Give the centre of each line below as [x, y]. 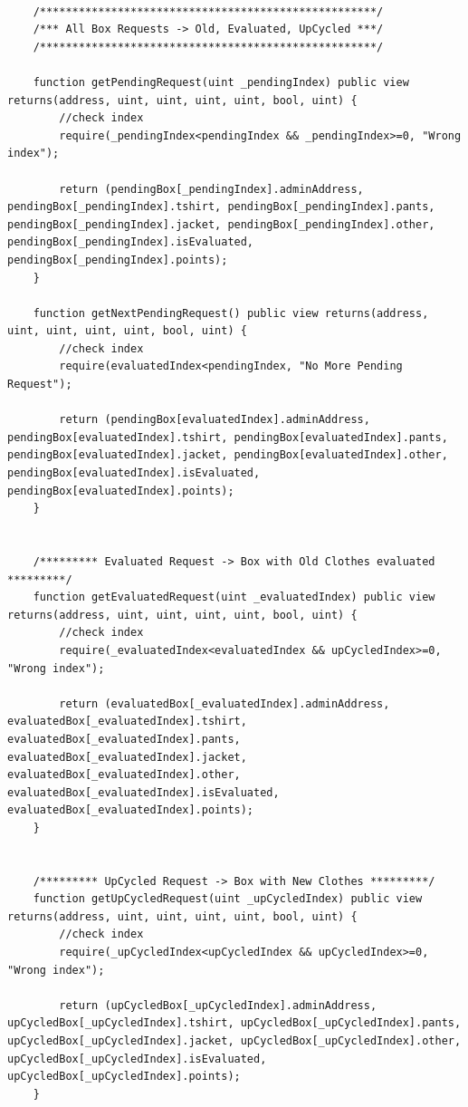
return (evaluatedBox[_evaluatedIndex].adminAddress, [224, 703]
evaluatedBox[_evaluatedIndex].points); [131, 810]
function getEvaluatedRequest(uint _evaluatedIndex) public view [234, 597]
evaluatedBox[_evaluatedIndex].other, [124, 775]
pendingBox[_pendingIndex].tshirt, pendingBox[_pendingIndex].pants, [221, 207]
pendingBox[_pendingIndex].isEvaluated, [131, 242]
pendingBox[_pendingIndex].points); [118, 260]
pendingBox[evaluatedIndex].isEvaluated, [134, 473]
